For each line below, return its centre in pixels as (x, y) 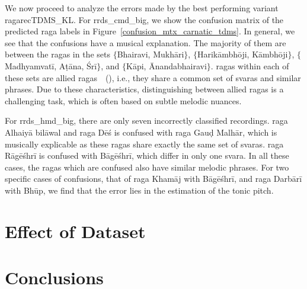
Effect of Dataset (75, 231)
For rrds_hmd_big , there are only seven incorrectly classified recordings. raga (146, 121)
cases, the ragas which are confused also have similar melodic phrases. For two (147, 167)
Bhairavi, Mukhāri (151, 54)
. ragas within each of (250, 65)
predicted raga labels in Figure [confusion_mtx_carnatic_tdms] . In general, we (150, 31)
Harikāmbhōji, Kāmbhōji (242, 54)
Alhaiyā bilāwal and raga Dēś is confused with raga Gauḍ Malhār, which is (141, 132)
